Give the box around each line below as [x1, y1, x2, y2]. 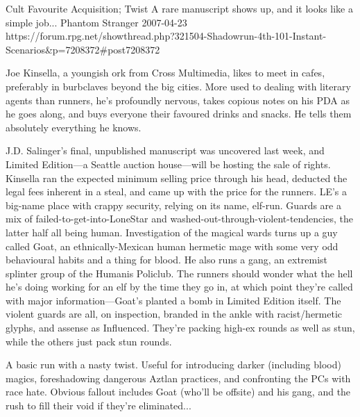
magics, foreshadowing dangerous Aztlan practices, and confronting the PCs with [6, 370, 351, 385]
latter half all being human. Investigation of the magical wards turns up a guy [6, 224, 338, 239]
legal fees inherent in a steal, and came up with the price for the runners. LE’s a [6, 184, 348, 199]
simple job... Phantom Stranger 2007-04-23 [6, 15, 187, 29]
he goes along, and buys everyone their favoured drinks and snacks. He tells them [6, 106, 352, 121]
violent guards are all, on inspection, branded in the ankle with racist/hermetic [6, 306, 343, 321]
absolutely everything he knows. [6, 120, 142, 134]
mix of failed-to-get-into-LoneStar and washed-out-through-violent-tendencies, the [6, 211, 353, 226]
